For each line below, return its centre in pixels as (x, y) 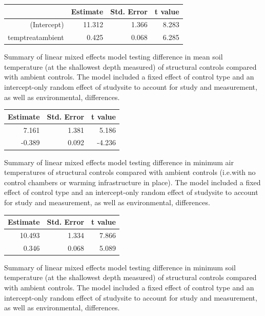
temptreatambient (36, 37)
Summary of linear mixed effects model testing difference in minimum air (119, 162)
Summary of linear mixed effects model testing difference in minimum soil (120, 267)
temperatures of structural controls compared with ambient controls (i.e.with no (130, 172)
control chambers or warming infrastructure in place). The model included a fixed (132, 182)
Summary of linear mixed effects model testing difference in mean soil (114, 57)
